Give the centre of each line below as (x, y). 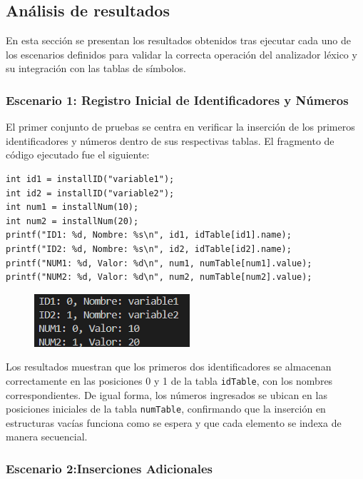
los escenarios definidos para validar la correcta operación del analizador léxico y (181, 54)
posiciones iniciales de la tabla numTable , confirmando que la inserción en (166, 409)
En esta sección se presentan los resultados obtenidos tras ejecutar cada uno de (178, 40)
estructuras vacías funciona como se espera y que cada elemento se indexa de (174, 422)
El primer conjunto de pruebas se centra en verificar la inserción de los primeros (180, 127)
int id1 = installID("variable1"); (90, 179)
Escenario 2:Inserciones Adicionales (109, 468)
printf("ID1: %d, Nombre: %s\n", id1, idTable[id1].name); (149, 235)
